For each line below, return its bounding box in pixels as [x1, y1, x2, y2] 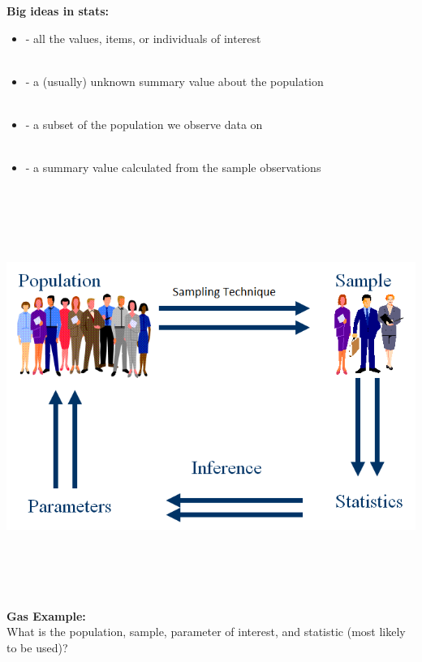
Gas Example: [6, 607, 86, 624]
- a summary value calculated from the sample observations [25, 159, 321, 176]
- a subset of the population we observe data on [25, 115, 263, 132]
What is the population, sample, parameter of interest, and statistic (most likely [6, 623, 406, 640]
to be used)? [6, 638, 68, 656]
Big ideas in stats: [6, 2, 109, 19]
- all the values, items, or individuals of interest [25, 29, 261, 46]
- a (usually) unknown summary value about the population [25, 72, 324, 89]
